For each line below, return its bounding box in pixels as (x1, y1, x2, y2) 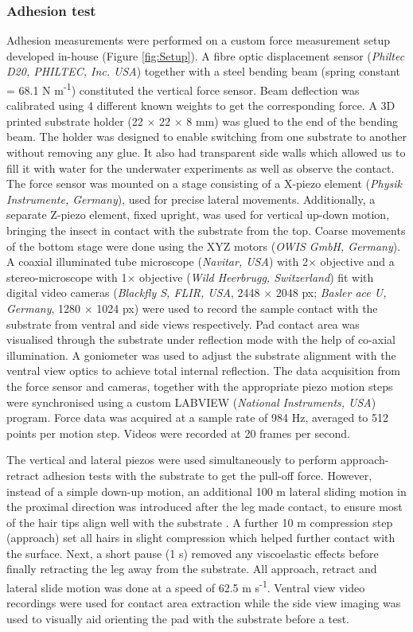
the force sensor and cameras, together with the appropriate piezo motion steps (6, 377, 393, 394)
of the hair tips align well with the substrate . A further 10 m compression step (6, 513, 393, 530)
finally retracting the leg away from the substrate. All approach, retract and (6, 560, 377, 577)
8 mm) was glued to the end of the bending (186, 112, 398, 129)
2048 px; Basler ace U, (275, 284, 387, 301)
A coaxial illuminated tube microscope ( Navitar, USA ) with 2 (6, 253, 308, 270)
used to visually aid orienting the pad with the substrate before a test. (6, 610, 350, 626)
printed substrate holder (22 (6, 112, 143, 129)
